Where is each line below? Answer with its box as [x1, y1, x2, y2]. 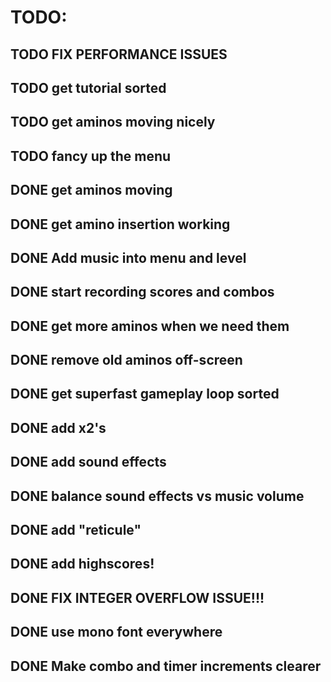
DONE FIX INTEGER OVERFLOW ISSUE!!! [10, 589, 265, 606]
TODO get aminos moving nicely [10, 114, 216, 131]
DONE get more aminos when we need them [10, 317, 290, 335]
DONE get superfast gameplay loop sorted [10, 386, 280, 403]
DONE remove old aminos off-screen [10, 352, 243, 369]
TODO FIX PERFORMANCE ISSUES [10, 46, 228, 63]
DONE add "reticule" [10, 522, 142, 539]
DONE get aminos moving [10, 182, 173, 199]
